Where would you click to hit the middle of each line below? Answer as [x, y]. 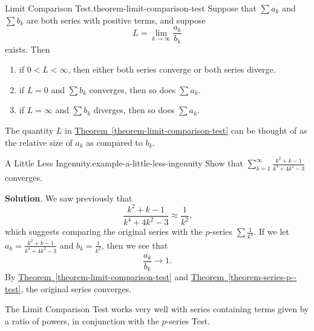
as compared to [114, 142]
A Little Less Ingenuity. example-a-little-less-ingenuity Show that [124, 163]
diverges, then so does [134, 110]
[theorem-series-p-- [263, 277]
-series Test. [188, 321]
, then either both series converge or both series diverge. [172, 69]
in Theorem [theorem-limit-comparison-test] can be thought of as [186, 130]
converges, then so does [132, 89]
